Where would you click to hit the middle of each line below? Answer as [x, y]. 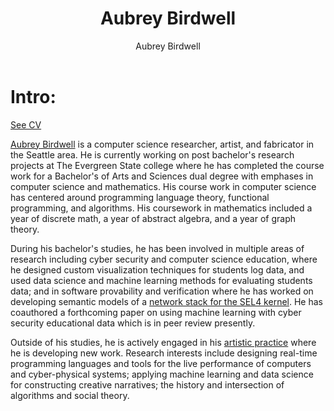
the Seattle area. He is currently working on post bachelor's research [152, 154]
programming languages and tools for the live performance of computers [161, 363]
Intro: [33, 96]
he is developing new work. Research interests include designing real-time [164, 353]
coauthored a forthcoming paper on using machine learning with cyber [156, 312]
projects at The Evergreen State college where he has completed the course [167, 165]
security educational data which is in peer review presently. [133, 323]
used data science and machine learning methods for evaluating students [161, 280]
